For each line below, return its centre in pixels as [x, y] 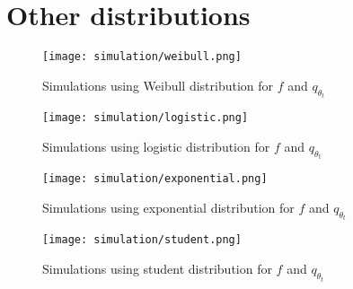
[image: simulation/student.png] [142, 240]
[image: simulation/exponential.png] [155, 179]
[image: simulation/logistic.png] [146, 118]
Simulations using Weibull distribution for [158, 85]
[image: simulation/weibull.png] [142, 57]
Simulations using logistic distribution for [156, 146]
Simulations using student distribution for [157, 269]
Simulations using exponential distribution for [168, 207]
